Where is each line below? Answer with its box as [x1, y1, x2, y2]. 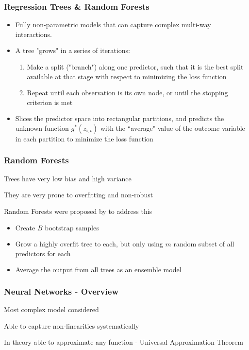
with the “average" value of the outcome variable [100, 122, 245, 133]
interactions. [15, 29, 52, 39]
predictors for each [15, 248, 71, 258]
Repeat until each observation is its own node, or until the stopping [27, 87, 228, 98]
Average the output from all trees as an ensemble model [15, 264, 182, 275]
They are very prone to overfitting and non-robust [4, 190, 153, 200]
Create [15, 222, 35, 232]
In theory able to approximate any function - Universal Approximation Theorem [4, 337, 244, 347]
